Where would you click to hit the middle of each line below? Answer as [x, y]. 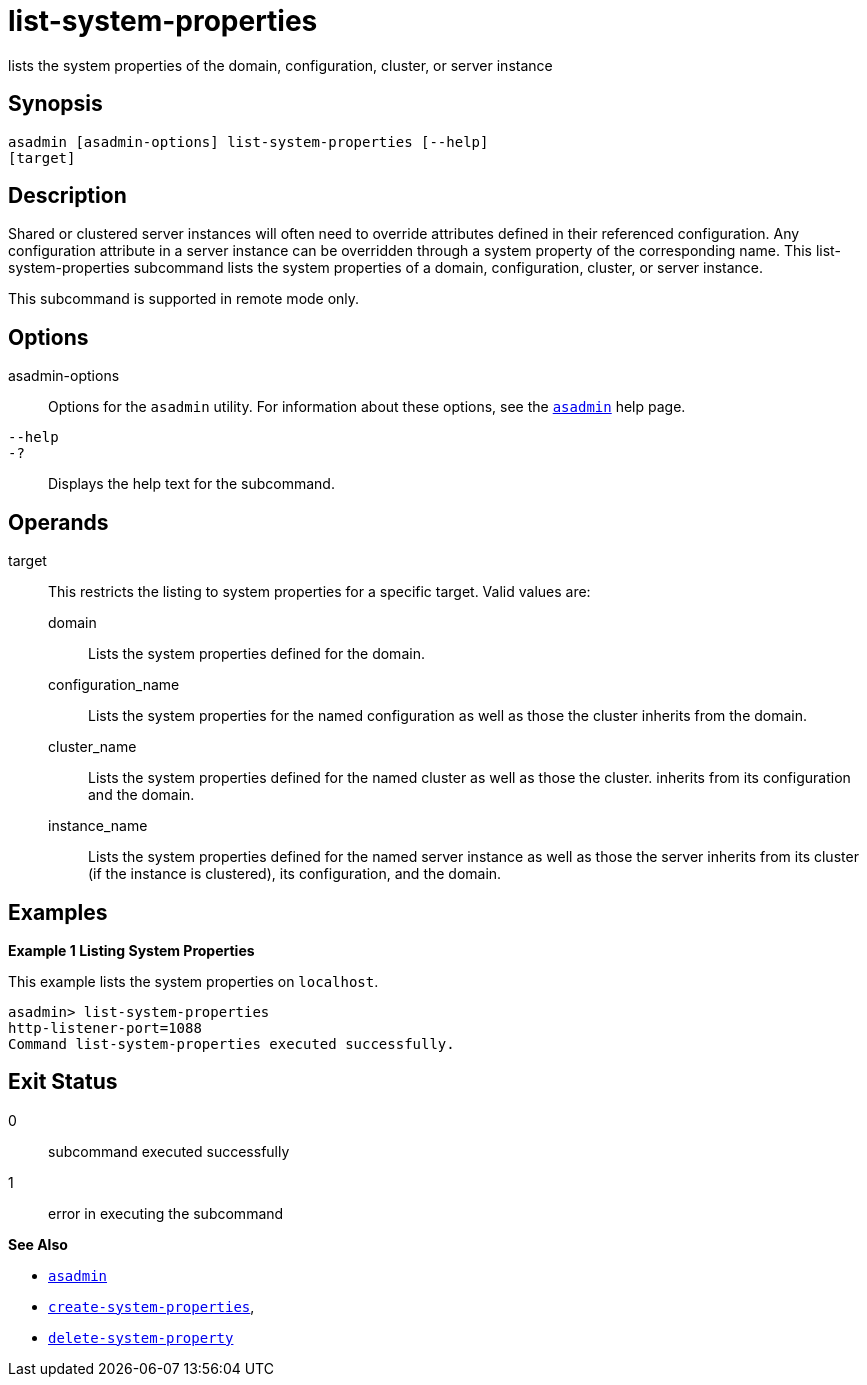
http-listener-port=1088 [105, 1027]
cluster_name [92, 747]
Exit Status [63, 1082]
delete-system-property [141, 1337]
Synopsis [55, 104]
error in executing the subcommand [166, 1213]
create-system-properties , [151, 1306]
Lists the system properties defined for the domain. [256, 654]
